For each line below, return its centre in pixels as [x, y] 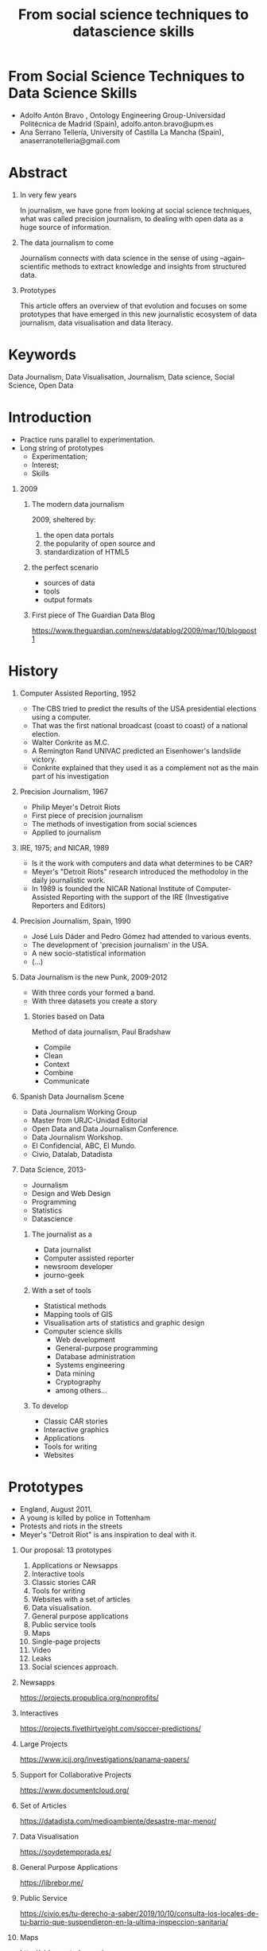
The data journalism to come [66, 242]
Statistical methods [75, 1306]
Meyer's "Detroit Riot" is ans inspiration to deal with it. [108, 1534]
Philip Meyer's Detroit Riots [76, 807]
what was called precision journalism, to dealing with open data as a [132, 218]
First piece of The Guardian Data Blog [93, 615]
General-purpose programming [106, 1348]
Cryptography [78, 1381]
